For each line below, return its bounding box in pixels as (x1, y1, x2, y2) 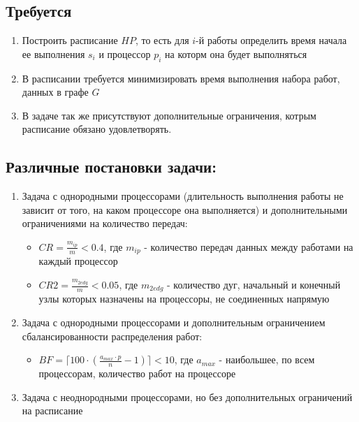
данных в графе (22, 85, 89, 99)
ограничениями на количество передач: (22, 216, 188, 231)
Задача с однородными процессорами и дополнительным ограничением (22, 315, 325, 330)
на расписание (22, 403, 83, 418)
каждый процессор (38, 254, 118, 268)
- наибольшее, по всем (219, 352, 315, 367)
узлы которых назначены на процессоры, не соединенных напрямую (38, 291, 330, 306)
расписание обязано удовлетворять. (22, 122, 172, 136)
